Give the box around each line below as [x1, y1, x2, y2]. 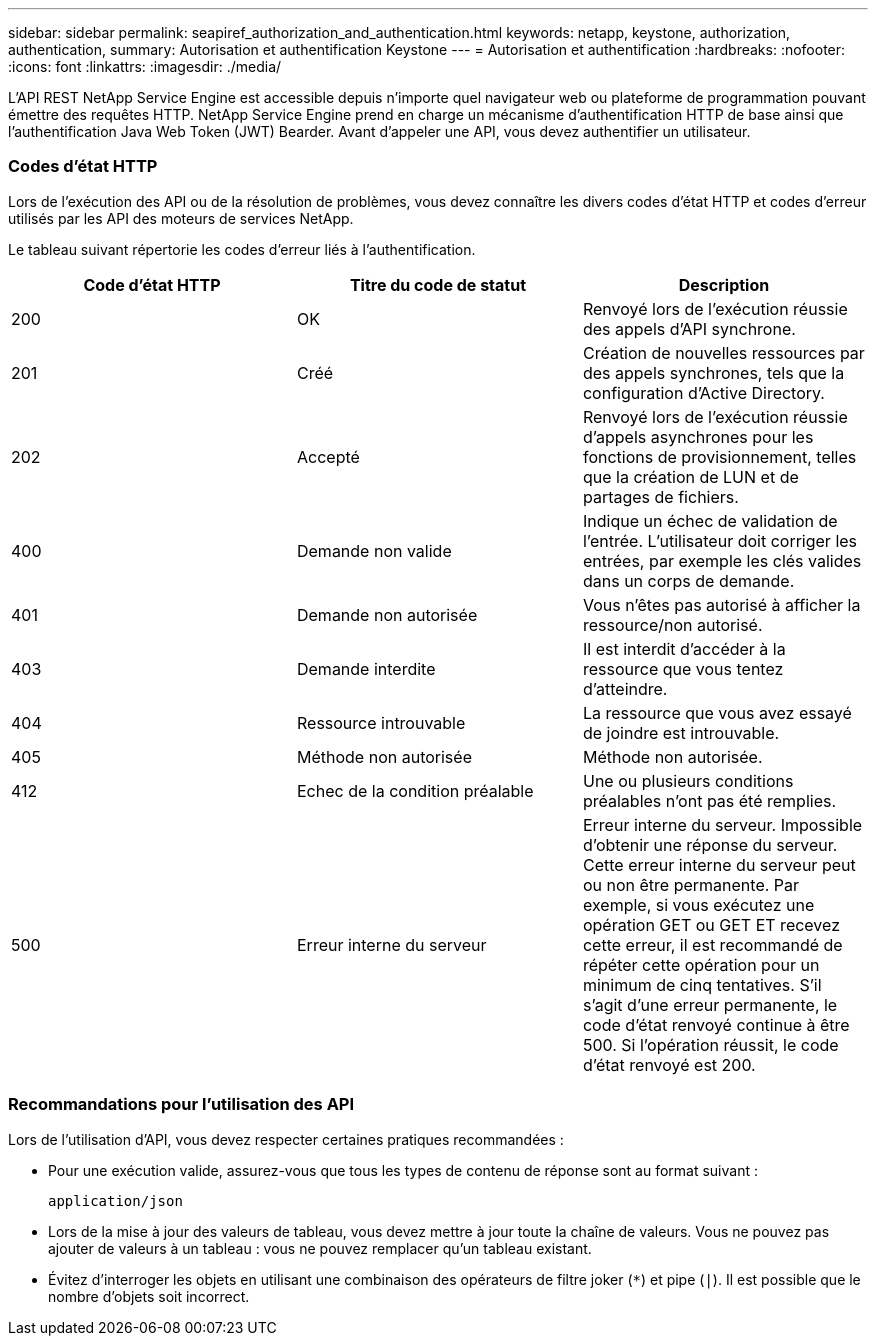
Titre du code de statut [349, 274, 526, 295]
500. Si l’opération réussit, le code [582, 1034, 839, 1055]
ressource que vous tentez [582, 658, 784, 679]
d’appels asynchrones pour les [582, 426, 814, 447]
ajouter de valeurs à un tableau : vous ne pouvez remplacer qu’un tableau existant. [48, 1239, 592, 1257]
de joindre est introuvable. [582, 722, 780, 743]
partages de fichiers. [582, 486, 739, 507]
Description [678, 274, 770, 295]
